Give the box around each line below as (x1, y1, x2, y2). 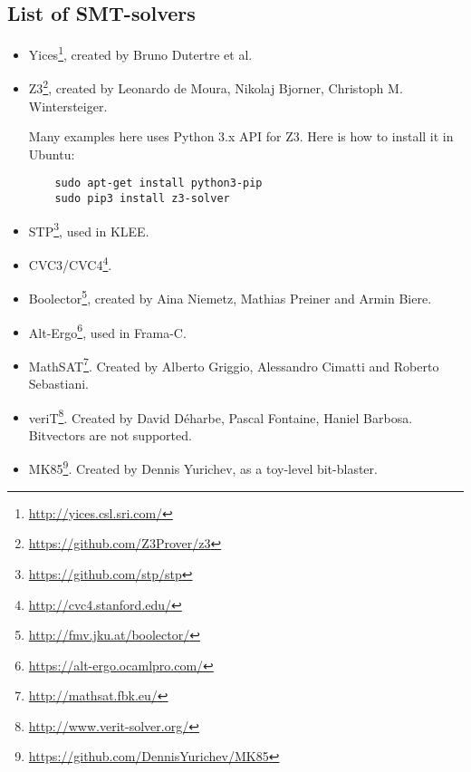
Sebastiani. (28, 374, 90, 393)
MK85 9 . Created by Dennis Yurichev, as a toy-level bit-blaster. (28, 457, 378, 478)
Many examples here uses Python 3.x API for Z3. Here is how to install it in (28, 127, 454, 146)
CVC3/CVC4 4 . (28, 253, 112, 274)
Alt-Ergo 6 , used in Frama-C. (28, 320, 187, 342)
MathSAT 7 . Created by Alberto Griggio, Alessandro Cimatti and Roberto (28, 353, 439, 375)
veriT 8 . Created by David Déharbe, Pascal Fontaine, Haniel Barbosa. (28, 405, 413, 427)
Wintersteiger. (28, 96, 108, 115)
